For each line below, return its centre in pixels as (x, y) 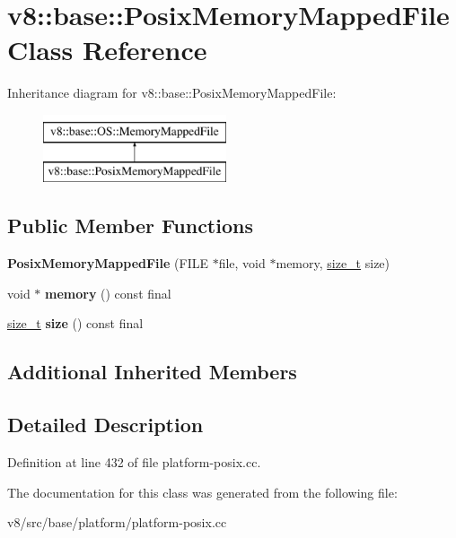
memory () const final (108, 293)
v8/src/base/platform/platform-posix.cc (117, 522)
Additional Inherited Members (152, 372)
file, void (242, 263)
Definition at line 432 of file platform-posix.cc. (134, 462)
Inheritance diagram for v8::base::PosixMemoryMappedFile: (172, 93)
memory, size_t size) (333, 263)
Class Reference (107, 50)
